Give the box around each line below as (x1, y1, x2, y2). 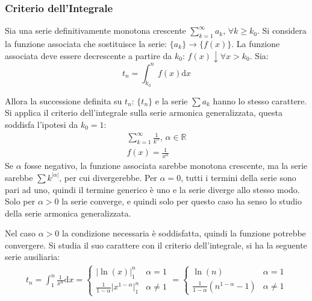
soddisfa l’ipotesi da (5, 118, 78, 130)
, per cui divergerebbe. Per (59, 171, 157, 183)
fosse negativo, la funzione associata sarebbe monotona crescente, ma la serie (24, 159, 308, 172)
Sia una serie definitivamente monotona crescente (5, 24, 186, 37)
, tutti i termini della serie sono (181, 171, 296, 183)
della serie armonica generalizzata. (5, 206, 131, 219)
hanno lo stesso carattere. (213, 94, 307, 107)
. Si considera (257, 24, 307, 37)
